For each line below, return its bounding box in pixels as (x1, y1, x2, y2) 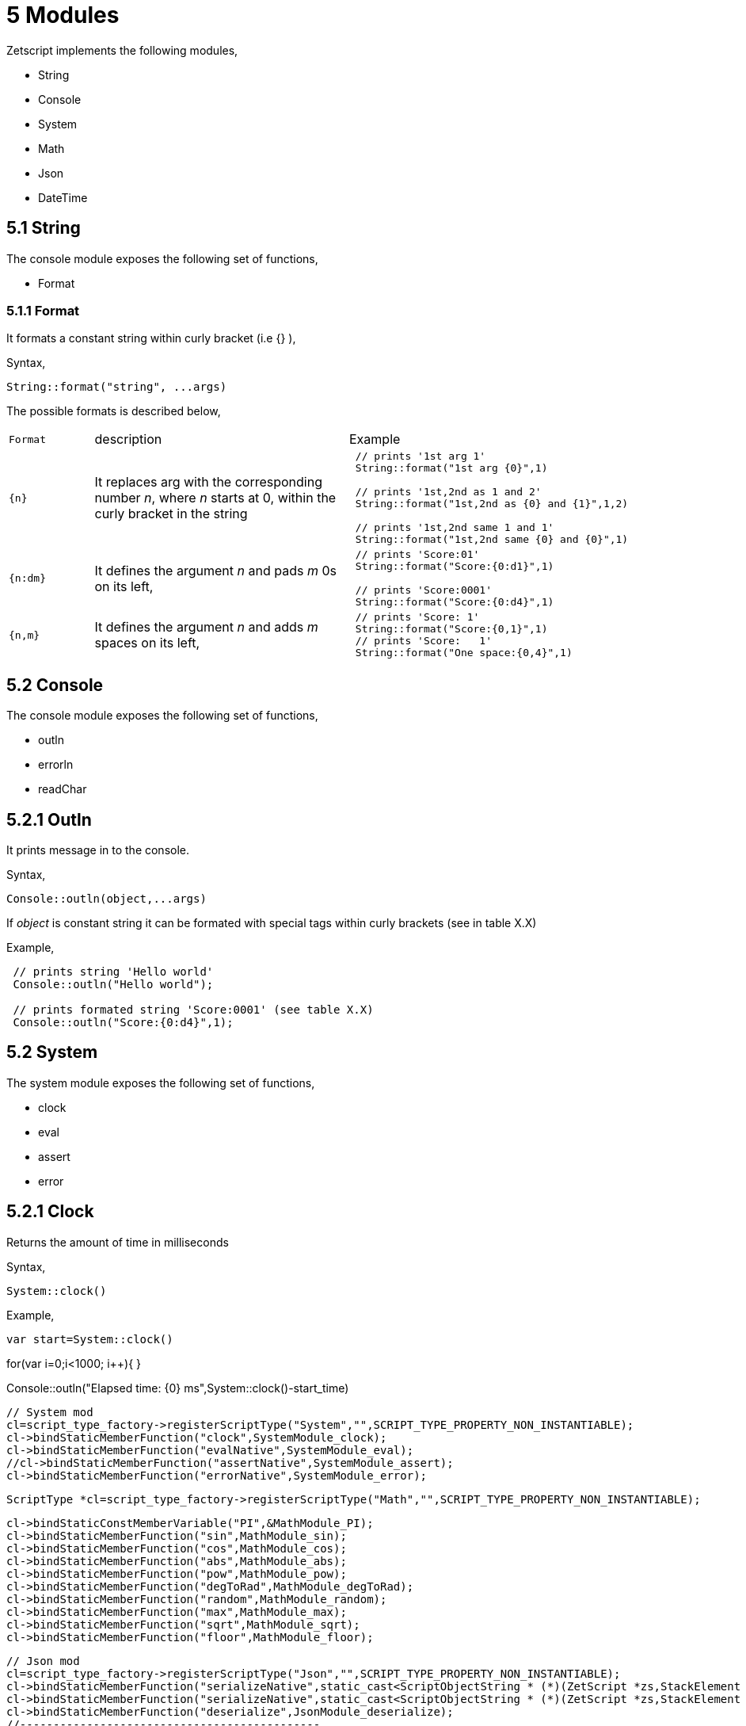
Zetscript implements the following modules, (6, 43, 238, 57)
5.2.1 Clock (6, 1201, 94, 1222)
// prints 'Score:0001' (355, 584, 493, 597)
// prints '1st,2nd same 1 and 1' (355, 521, 554, 534)
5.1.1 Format (6, 302, 80, 319)
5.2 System (6, 1042, 98, 1063)
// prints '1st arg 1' (355, 450, 486, 463)
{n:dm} (9, 572, 46, 585)
